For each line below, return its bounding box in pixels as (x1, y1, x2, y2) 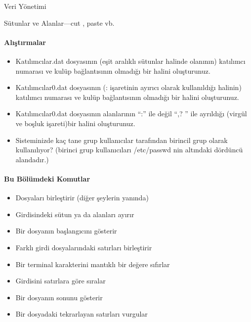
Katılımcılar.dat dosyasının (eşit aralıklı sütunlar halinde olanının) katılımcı (15, 55, 246, 66)
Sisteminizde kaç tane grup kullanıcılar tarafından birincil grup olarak (15, 135, 228, 145)
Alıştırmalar (4, 37, 46, 47)
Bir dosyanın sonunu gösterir (15, 292, 103, 302)
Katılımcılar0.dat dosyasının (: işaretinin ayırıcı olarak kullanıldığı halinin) (15, 82, 242, 92)
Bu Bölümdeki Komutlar (4, 173, 90, 184)
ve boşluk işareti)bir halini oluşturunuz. (15, 118, 135, 128)
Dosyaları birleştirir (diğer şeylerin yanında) (15, 192, 149, 203)
